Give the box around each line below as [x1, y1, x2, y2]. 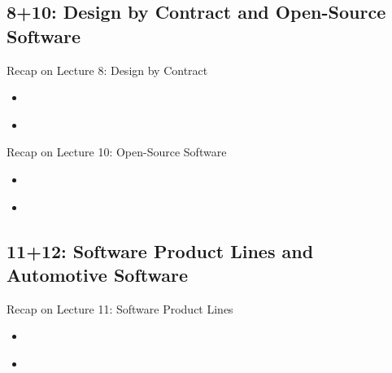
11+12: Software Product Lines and [7, 238, 314, 263]
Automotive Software [7, 261, 189, 287]
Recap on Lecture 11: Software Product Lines [7, 300, 233, 317]
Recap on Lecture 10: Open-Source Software [7, 143, 227, 160]
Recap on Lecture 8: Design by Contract [7, 61, 208, 78]
